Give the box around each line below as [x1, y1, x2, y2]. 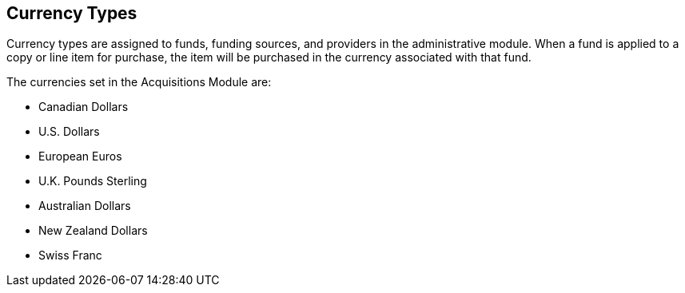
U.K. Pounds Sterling [38, 174, 147, 188]
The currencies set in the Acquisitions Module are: [6, 75, 272, 89]
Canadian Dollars [38, 100, 129, 114]
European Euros [38, 149, 122, 164]
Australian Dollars [38, 199, 131, 213]
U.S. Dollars [38, 125, 100, 139]
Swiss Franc [38, 248, 102, 263]
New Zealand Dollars [38, 224, 148, 238]
